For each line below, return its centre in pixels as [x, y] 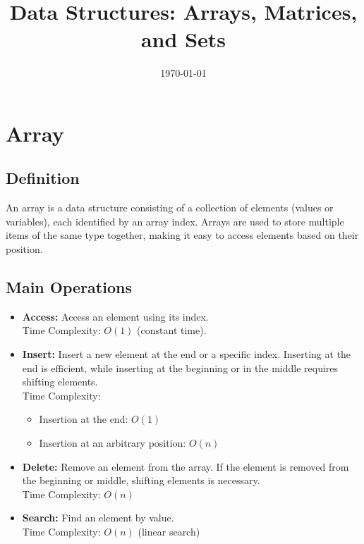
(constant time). [172, 330]
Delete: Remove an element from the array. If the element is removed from [186, 466]
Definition [43, 178]
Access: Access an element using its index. [115, 316]
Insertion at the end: [84, 419]
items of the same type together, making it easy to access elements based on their [182, 235]
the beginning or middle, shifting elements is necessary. [141, 480]
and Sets [183, 39]
